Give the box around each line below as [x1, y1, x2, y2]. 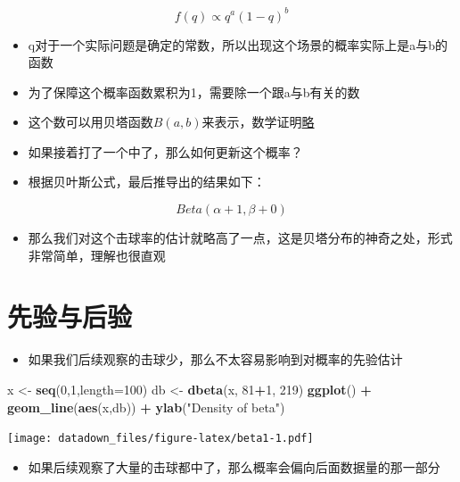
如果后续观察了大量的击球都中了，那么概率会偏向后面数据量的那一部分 [28, 457, 440, 476]
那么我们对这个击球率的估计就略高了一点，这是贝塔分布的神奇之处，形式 [28, 229, 453, 247]
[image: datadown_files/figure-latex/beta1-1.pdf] [7, 432, 314, 445]
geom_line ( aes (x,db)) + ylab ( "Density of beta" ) [7, 397, 285, 416]
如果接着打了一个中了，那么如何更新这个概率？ [28, 142, 303, 161]
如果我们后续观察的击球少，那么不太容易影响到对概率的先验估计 [28, 350, 403, 369]
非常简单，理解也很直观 [28, 245, 166, 264]
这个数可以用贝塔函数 [28, 112, 153, 131]
